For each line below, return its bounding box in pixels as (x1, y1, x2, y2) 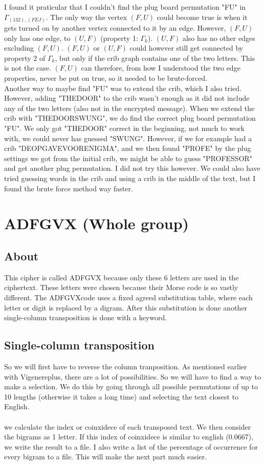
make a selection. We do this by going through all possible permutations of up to (4, 381, 258, 392)
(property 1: (100, 32, 138, 43)
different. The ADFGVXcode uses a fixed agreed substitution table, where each (4, 292, 253, 302)
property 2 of (4, 52, 46, 63)
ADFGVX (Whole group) (4, 213, 189, 234)
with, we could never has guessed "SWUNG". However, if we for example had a (4, 132, 252, 143)
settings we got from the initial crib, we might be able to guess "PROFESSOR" (4, 152, 253, 163)
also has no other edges (182, 32, 255, 43)
